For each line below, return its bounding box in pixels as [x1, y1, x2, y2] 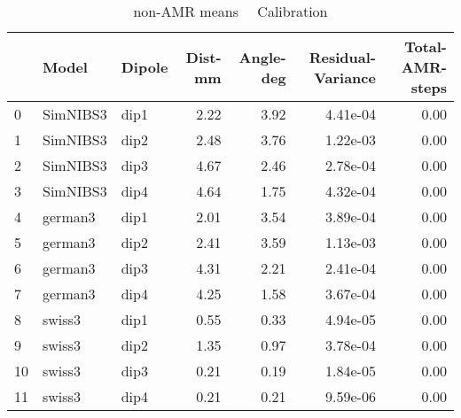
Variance [314, 66, 376, 88]
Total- [404, 36, 447, 57]
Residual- [309, 46, 376, 67]
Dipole [121, 57, 168, 77]
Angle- [238, 46, 286, 67]
